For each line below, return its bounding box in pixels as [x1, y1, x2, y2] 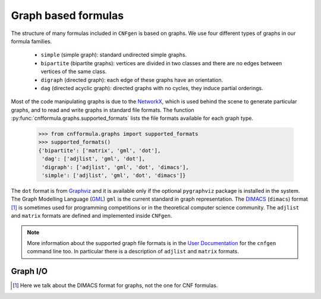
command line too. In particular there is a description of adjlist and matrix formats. [27, 248, 239, 255]
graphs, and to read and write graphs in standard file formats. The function [11, 106, 194, 113]
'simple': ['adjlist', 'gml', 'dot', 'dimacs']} [42, 172, 186, 179]
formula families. [11, 37, 52, 44]
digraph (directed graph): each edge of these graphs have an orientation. [40, 76, 224, 83]
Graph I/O [11, 266, 48, 276]
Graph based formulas [11, 9, 124, 22]
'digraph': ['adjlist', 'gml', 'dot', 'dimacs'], [42, 164, 190, 170]
